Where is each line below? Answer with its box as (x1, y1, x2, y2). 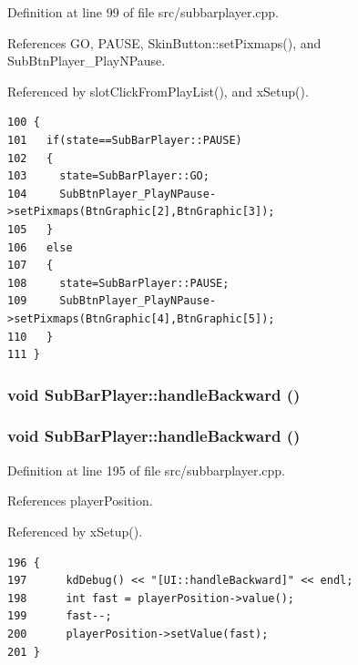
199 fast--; (7, 609, 112, 623)
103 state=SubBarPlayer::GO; (7, 169, 210, 183)
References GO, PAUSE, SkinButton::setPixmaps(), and (7, 33, 322, 52)
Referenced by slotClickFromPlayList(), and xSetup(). (7, 81, 309, 100)
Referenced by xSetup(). (7, 521, 143, 540)
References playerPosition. (7, 491, 153, 510)
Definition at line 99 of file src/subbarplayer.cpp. (7, 3, 280, 21)
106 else (7, 240, 73, 254)
